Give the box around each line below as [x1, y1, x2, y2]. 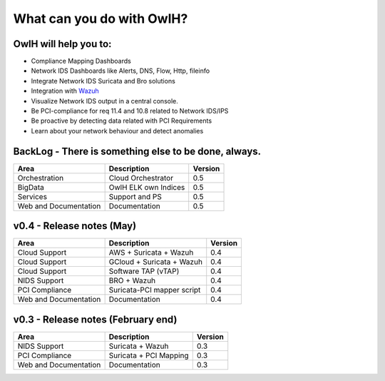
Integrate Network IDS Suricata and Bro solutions [31, 76, 176, 85]
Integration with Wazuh [31, 86, 99, 96]
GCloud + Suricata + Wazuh [108, 257, 203, 267]
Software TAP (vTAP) [108, 266, 180, 276]
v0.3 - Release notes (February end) [13, 313, 178, 325]
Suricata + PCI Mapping [108, 350, 189, 360]
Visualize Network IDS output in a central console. [31, 96, 178, 105]
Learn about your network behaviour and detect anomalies [31, 126, 204, 135]
